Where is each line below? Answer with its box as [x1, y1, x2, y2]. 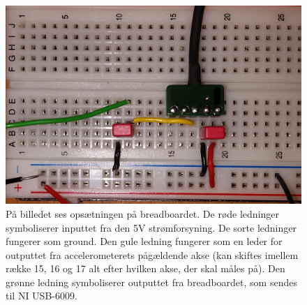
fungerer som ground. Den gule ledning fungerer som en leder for [6, 234, 283, 248]
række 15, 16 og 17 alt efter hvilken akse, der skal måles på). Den [6, 261, 285, 276]
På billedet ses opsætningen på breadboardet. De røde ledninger [6, 206, 280, 221]
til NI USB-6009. [6, 288, 77, 303]
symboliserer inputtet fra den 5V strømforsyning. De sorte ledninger [6, 220, 297, 235]
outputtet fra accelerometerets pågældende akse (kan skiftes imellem [6, 247, 299, 262]
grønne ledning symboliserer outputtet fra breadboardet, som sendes [6, 274, 297, 289]
